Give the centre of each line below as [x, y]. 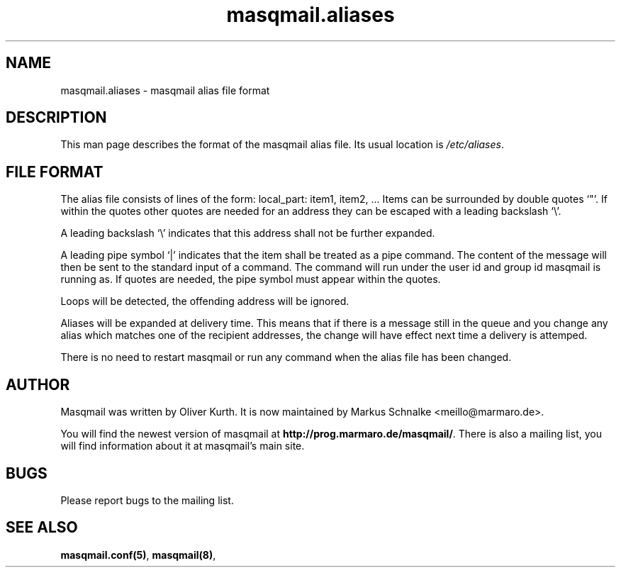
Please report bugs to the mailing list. [147, 500]
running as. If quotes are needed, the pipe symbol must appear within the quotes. [251, 279]
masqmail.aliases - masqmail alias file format [165, 90]
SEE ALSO [42, 528]
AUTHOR [38, 384]
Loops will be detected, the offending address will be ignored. [205, 301]
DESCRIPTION [56, 118]
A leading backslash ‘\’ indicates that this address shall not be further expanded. [248, 233]
